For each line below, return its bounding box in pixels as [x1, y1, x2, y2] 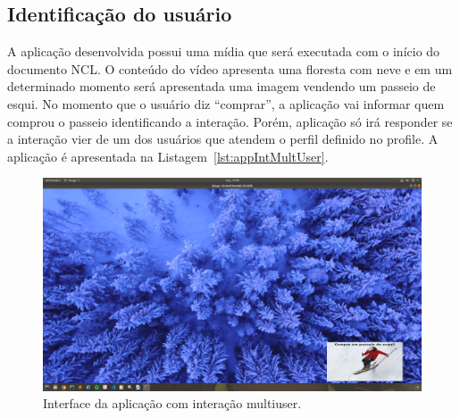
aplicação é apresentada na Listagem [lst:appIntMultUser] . [7, 146, 329, 165]
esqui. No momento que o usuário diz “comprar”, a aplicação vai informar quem [7, 94, 445, 113]
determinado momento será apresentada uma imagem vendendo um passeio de [7, 77, 436, 96]
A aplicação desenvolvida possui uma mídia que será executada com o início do [7, 42, 440, 61]
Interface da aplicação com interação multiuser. [43, 394, 302, 413]
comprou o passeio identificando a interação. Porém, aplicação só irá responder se [7, 112, 453, 130]
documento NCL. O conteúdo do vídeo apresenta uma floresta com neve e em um [7, 59, 453, 78]
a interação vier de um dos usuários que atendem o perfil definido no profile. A [7, 130, 439, 148]
